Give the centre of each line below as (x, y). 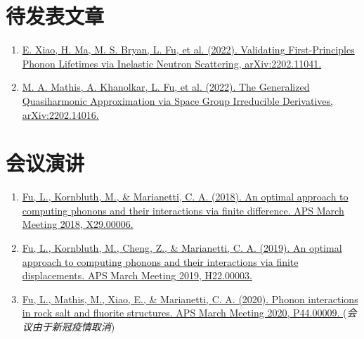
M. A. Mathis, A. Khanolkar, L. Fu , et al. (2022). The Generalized (166, 87)
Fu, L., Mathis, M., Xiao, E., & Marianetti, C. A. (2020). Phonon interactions (190, 299)
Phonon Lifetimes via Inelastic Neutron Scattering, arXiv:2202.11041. (172, 63)
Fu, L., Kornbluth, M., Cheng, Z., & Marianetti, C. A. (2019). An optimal (182, 248)
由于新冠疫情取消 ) (73, 326)
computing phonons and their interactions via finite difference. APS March (183, 210)
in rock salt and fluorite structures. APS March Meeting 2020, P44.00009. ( (184, 313)
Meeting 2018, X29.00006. (78, 224)
